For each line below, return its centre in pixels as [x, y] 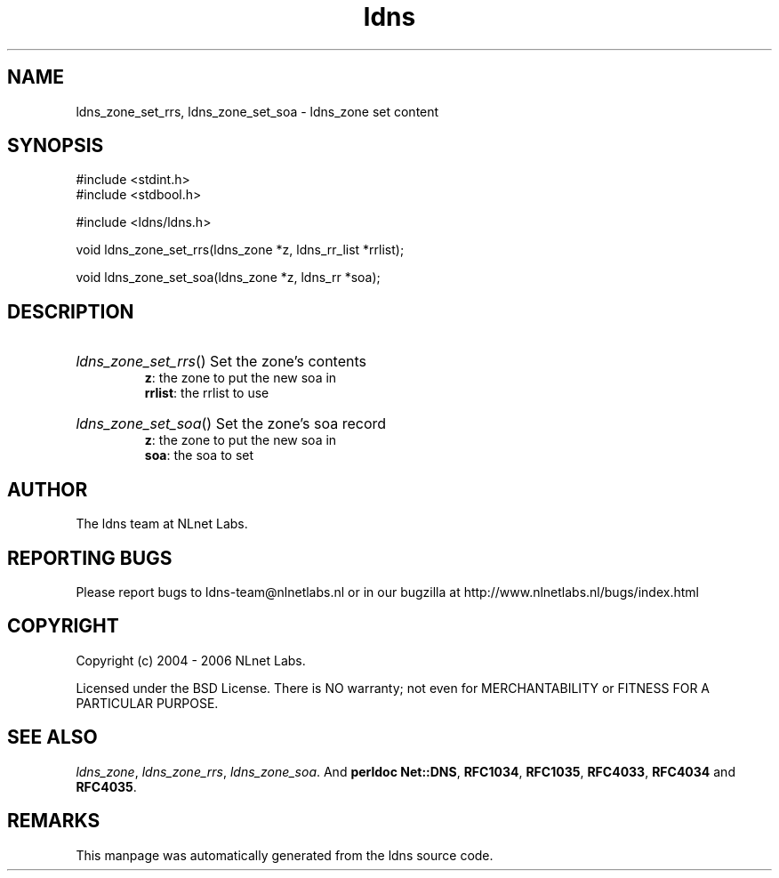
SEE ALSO [52, 737]
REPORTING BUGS [90, 558]
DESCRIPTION [71, 311]
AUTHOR [48, 489]
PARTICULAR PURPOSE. [147, 703]
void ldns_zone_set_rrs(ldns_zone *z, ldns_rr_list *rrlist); [240, 250]
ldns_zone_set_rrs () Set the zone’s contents [221, 362]
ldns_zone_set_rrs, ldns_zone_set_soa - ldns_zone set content [257, 111]
